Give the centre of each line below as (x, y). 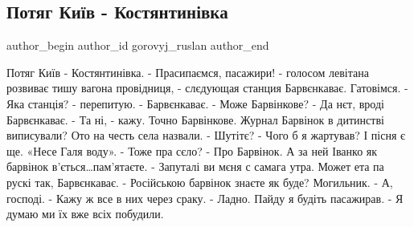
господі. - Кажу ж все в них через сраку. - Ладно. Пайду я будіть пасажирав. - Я (205, 198)
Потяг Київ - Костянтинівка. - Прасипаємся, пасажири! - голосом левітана (188, 72)
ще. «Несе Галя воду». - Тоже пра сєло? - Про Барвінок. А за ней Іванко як (192, 150)
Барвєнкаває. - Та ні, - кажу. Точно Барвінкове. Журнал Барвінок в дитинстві (195, 119)
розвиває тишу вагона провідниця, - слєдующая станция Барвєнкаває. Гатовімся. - (207, 88)
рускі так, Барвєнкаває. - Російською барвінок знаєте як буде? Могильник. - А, (200, 182)
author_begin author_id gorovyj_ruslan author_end (138, 45)
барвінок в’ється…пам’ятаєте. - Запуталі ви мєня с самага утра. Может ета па (195, 166)
